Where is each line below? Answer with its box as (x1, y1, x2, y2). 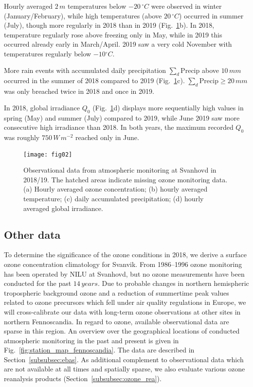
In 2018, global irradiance (4, 102, 80, 112)
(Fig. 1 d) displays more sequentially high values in (92, 102, 244, 112)
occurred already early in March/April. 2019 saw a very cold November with (4, 39, 232, 49)
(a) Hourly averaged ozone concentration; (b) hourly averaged (23, 184, 208, 194)
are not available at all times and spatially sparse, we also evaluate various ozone (4, 364, 245, 374)
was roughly (4, 132, 40, 142)
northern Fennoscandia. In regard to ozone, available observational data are (4, 316, 229, 326)
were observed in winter (151, 1, 222, 11)
